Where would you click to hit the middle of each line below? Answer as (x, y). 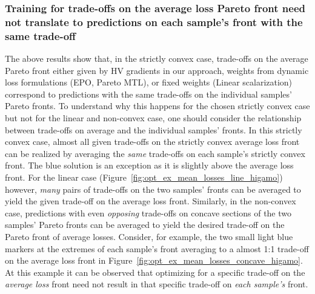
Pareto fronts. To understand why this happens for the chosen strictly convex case (157, 106)
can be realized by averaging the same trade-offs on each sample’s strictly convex (155, 153)
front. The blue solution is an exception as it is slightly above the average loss (149, 165)
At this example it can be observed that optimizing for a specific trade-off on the (155, 272)
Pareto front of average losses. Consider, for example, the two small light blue (149, 236)
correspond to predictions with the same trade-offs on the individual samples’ (148, 94)
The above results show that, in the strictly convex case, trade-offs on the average (157, 58)
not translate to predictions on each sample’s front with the (154, 22)
